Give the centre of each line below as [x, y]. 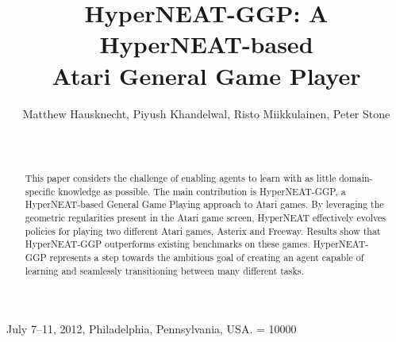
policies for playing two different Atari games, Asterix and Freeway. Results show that [203, 231]
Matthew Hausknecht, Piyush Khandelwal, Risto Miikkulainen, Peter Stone [206, 113]
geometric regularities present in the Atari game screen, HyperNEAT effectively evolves [205, 218]
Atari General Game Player [206, 75]
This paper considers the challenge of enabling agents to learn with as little [181, 178]
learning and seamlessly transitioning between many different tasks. [164, 270]
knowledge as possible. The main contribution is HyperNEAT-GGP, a [202, 191]
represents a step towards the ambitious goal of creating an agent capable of [207, 257]
